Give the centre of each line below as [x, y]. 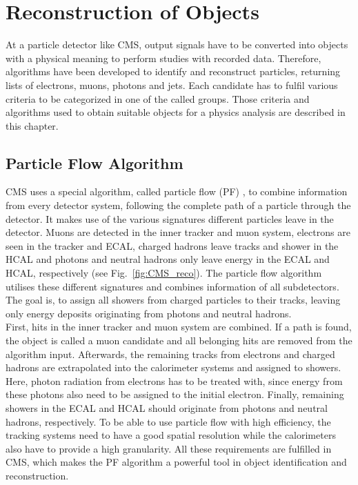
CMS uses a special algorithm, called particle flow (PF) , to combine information [177, 191]
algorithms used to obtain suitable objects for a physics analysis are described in [176, 112]
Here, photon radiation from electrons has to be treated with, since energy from [174, 380]
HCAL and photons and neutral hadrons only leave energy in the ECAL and [168, 259]
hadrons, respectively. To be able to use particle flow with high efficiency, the [168, 421]
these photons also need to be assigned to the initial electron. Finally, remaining [175, 394]
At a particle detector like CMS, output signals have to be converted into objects [177, 44]
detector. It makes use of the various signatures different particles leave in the [170, 218]
